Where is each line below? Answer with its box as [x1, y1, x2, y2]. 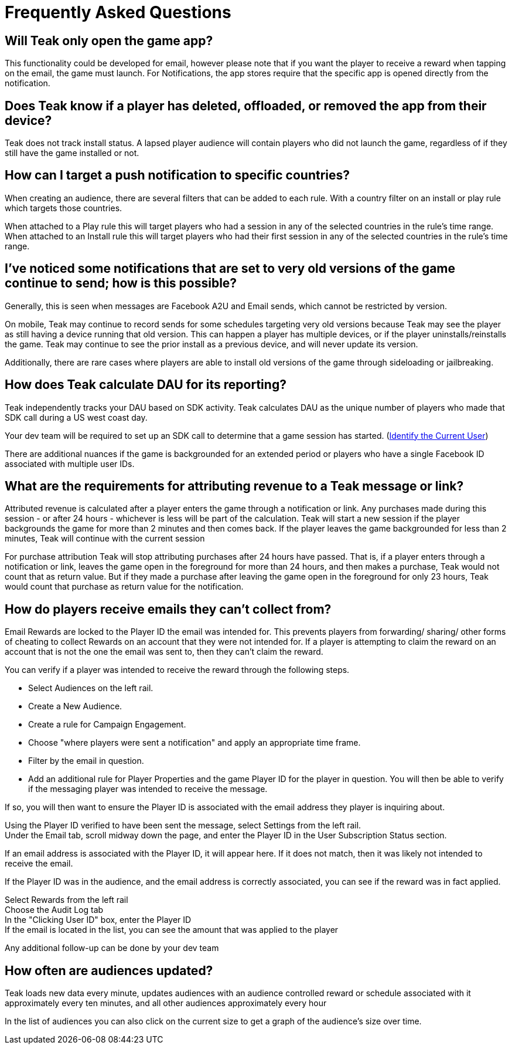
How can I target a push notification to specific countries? [5, 168, 350, 183]
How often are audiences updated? [5, 963, 213, 978]
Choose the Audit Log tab [5, 905, 104, 915]
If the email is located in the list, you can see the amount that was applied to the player [5, 925, 339, 935]
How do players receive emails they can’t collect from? [5, 601, 332, 617]
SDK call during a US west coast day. [5, 412, 148, 422]
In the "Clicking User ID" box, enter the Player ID [5, 915, 192, 925]
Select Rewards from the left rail [5, 895, 128, 905]
